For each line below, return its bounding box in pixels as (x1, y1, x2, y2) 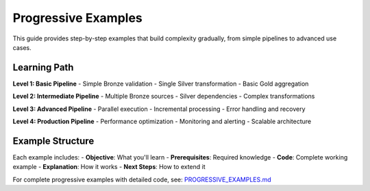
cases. (12, 43, 32, 51)
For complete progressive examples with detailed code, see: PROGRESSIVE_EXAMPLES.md (12, 175, 272, 183)
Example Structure (12, 135, 95, 147)
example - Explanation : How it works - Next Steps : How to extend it (12, 163, 206, 171)
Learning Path (12, 62, 74, 73)
